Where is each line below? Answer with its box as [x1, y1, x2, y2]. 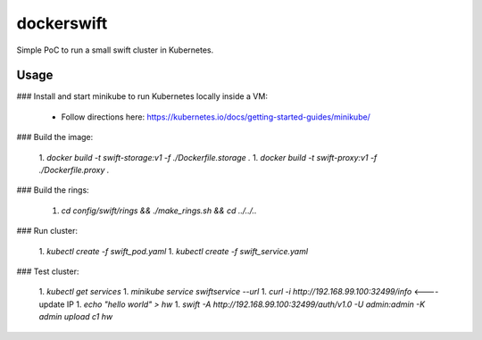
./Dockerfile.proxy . [38, 165, 110, 176]
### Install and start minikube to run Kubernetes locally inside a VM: [16, 91, 268, 102]
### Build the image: [16, 132, 94, 143]
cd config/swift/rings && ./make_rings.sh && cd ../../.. [61, 205, 258, 216]
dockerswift [16, 13, 108, 33]
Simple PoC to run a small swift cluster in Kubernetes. [16, 45, 214, 55]
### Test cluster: [16, 266, 79, 277]
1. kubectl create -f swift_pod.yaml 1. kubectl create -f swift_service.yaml [38, 245, 308, 256]
